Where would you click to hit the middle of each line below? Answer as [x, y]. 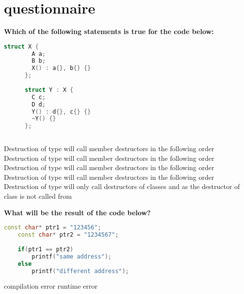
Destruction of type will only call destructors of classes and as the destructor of [122, 186]
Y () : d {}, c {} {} [61, 112]
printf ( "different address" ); [80, 271]
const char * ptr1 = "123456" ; [53, 228]
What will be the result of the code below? [77, 212]
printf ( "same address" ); [72, 256]
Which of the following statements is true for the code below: [109, 31]
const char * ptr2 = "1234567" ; [68, 235]
